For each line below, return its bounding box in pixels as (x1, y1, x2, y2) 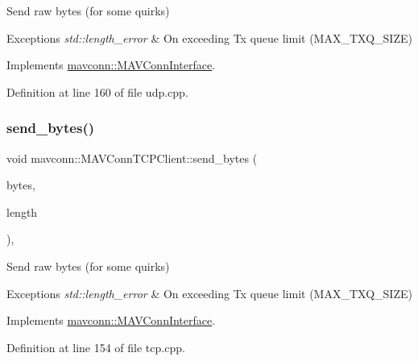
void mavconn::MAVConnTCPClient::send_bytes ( (6, 149, 258, 166)
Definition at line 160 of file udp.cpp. (6, 83, 188, 100)
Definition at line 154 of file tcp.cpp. (6, 338, 185, 355)
